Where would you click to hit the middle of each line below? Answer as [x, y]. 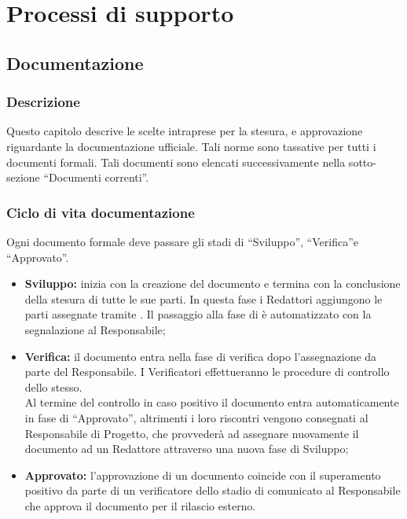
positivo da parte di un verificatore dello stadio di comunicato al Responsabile [213, 490]
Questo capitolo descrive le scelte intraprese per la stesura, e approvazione [185, 131]
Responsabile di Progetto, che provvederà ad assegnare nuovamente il [192, 433]
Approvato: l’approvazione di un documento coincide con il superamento [203, 475]
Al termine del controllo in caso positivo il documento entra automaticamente [212, 402]
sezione [23, 177]
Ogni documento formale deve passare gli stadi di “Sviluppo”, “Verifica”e [182, 241]
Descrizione [43, 102]
